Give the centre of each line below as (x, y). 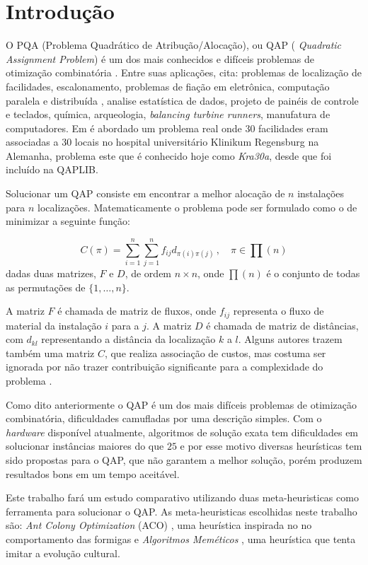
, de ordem (148, 273)
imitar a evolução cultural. (63, 553)
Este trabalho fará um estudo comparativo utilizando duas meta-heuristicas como (182, 497)
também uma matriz (50, 353)
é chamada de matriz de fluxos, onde (137, 311)
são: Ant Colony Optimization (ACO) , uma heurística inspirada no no (159, 525)
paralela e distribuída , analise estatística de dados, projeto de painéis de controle (182, 100)
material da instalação (54, 325)
